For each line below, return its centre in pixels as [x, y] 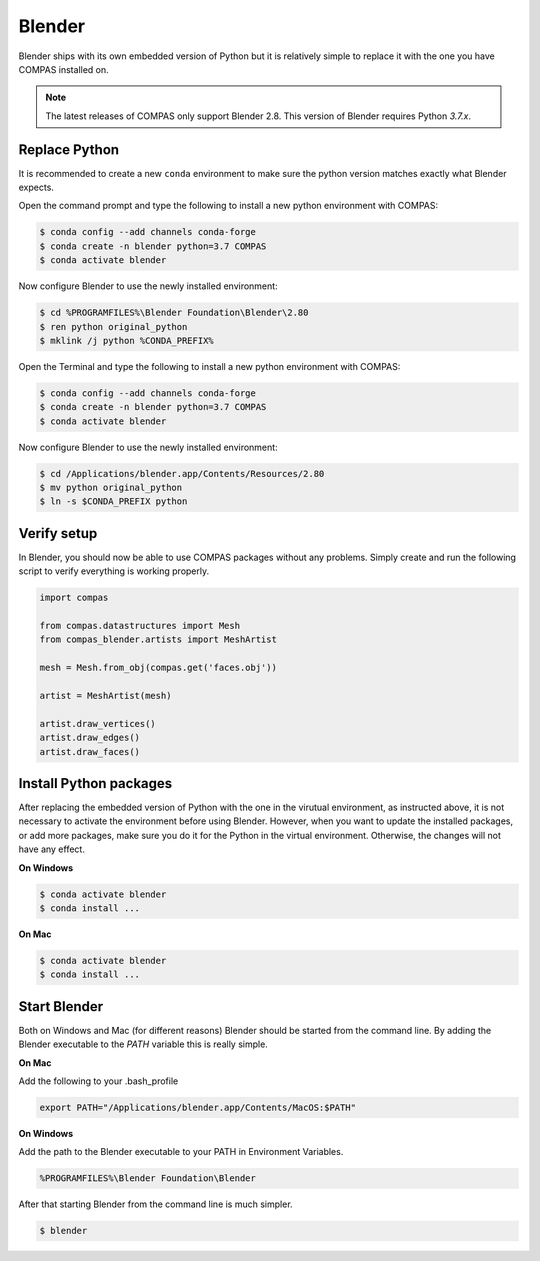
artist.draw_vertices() [98, 723]
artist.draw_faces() [89, 751]
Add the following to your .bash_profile [98, 1081]
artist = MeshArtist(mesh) [105, 696]
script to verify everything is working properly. [114, 571]
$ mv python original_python [111, 488]
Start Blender [61, 1006]
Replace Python [69, 149]
